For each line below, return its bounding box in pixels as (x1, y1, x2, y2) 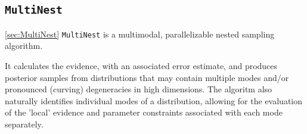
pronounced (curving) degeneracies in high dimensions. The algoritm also (5, 83, 272, 95)
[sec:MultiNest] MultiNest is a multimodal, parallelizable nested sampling (5, 27, 275, 40)
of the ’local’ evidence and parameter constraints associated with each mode (5, 106, 283, 119)
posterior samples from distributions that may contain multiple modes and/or (5, 71, 289, 83)
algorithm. (5, 39, 43, 52)
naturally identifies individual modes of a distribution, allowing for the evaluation (5, 94, 302, 107)
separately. (5, 118, 44, 130)
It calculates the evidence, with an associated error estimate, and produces (5, 60, 278, 72)
